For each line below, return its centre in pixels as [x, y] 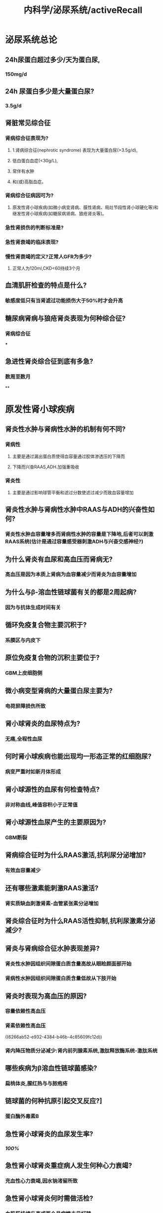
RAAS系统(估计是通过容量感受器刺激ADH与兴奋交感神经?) [74, 541]
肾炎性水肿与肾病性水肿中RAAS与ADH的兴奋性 [77, 509]
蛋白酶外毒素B [22, 1116]
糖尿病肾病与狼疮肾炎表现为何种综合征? [65, 318]
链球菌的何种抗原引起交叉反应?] [54, 1101]
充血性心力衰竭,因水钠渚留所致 [41, 1181]
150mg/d [16, 74]
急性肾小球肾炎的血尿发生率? [49, 1134]
